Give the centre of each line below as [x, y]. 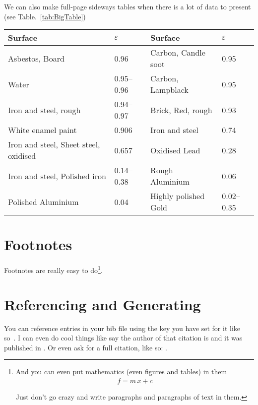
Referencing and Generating [102, 304]
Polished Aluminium [43, 202]
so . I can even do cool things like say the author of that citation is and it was [123, 338]
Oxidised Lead [175, 150]
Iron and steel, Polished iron [57, 176]
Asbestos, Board [36, 58]
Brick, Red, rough [181, 110]
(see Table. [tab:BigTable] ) [45, 16]
